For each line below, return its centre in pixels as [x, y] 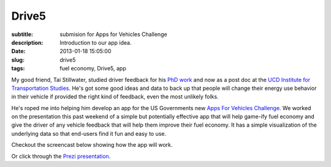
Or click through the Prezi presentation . [61, 156]
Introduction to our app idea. [96, 42]
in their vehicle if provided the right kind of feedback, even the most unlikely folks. [115, 97]
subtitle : [22, 34]
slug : [18, 60]
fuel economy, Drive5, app [93, 69]
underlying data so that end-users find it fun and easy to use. [89, 133]
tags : [18, 69]
